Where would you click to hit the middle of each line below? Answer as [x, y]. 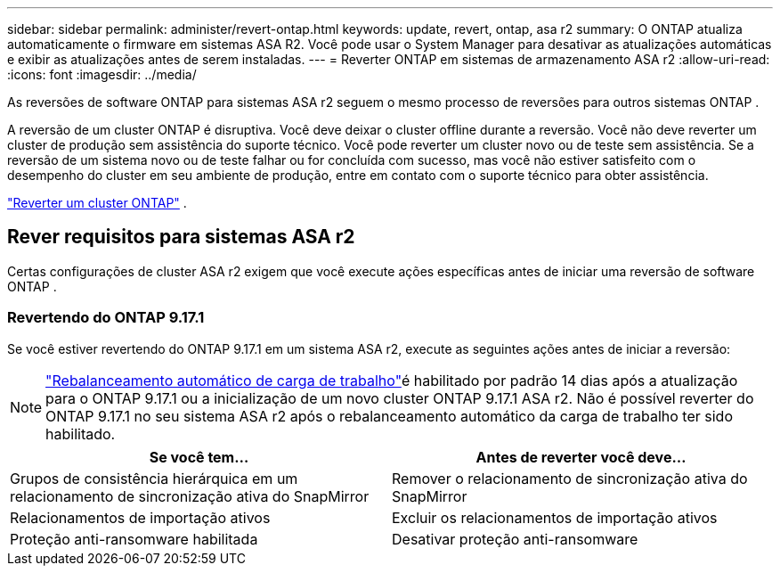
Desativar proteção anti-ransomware [515, 539]
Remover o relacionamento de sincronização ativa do [570, 478]
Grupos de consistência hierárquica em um [154, 478]
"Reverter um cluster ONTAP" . [97, 203]
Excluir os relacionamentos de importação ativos [555, 517]
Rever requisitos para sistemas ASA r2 [181, 237]
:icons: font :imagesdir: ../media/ [102, 74]
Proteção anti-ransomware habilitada [134, 539]
